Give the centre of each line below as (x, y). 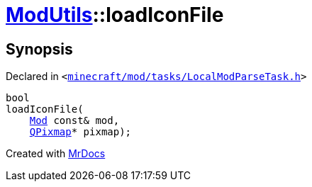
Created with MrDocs (56, 154)
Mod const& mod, (74, 121)
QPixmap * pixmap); (80, 132)
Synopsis (39, 49)
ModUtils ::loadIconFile (115, 15)
